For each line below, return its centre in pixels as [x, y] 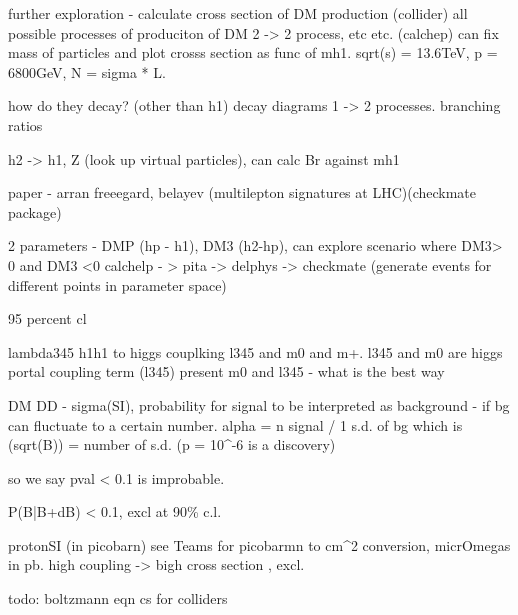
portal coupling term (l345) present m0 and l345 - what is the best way [226, 371]
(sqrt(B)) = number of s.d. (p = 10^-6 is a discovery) [172, 444]
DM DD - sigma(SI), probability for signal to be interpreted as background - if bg [259, 404]
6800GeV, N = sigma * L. [87, 71]
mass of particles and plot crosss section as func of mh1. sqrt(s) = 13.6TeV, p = [253, 52]
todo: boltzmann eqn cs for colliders [118, 598]
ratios [25, 124]
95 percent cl [47, 318]
